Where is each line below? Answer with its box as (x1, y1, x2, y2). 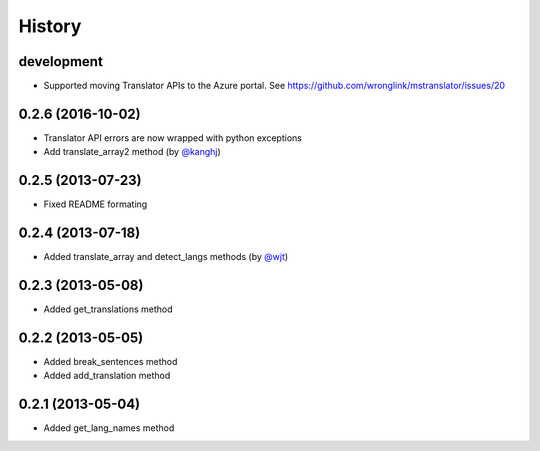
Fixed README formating (43, 198, 148, 210)
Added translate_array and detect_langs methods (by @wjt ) (43, 251, 289, 263)
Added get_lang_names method (43, 422, 175, 434)
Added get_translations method (43, 303, 174, 315)
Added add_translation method (43, 370, 171, 382)
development (18, 53, 104, 70)
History (18, 15, 82, 37)
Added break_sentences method (43, 355, 178, 367)
